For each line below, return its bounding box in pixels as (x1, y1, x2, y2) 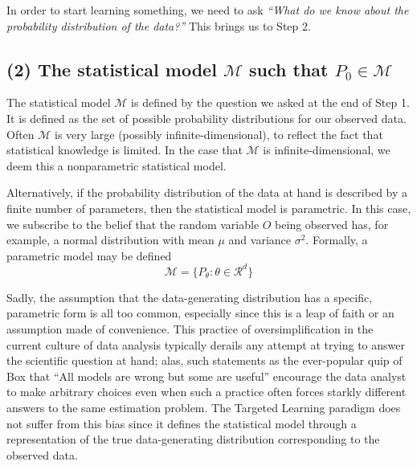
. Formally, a (305, 231, 368, 248)
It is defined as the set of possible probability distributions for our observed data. (6, 109, 407, 126)
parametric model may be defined (6, 247, 172, 264)
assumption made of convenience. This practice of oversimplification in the (6, 321, 374, 337)
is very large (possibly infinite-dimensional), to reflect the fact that (55, 125, 383, 142)
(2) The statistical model (6, 56, 217, 81)
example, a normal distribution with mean (6, 231, 215, 248)
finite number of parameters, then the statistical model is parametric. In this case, (6, 199, 411, 216)
